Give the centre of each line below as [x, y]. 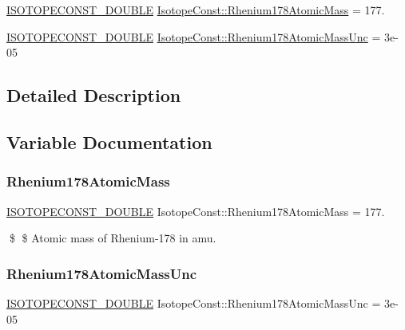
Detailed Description [94, 95]
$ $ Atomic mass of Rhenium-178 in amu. [113, 238]
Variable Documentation [109, 141]
